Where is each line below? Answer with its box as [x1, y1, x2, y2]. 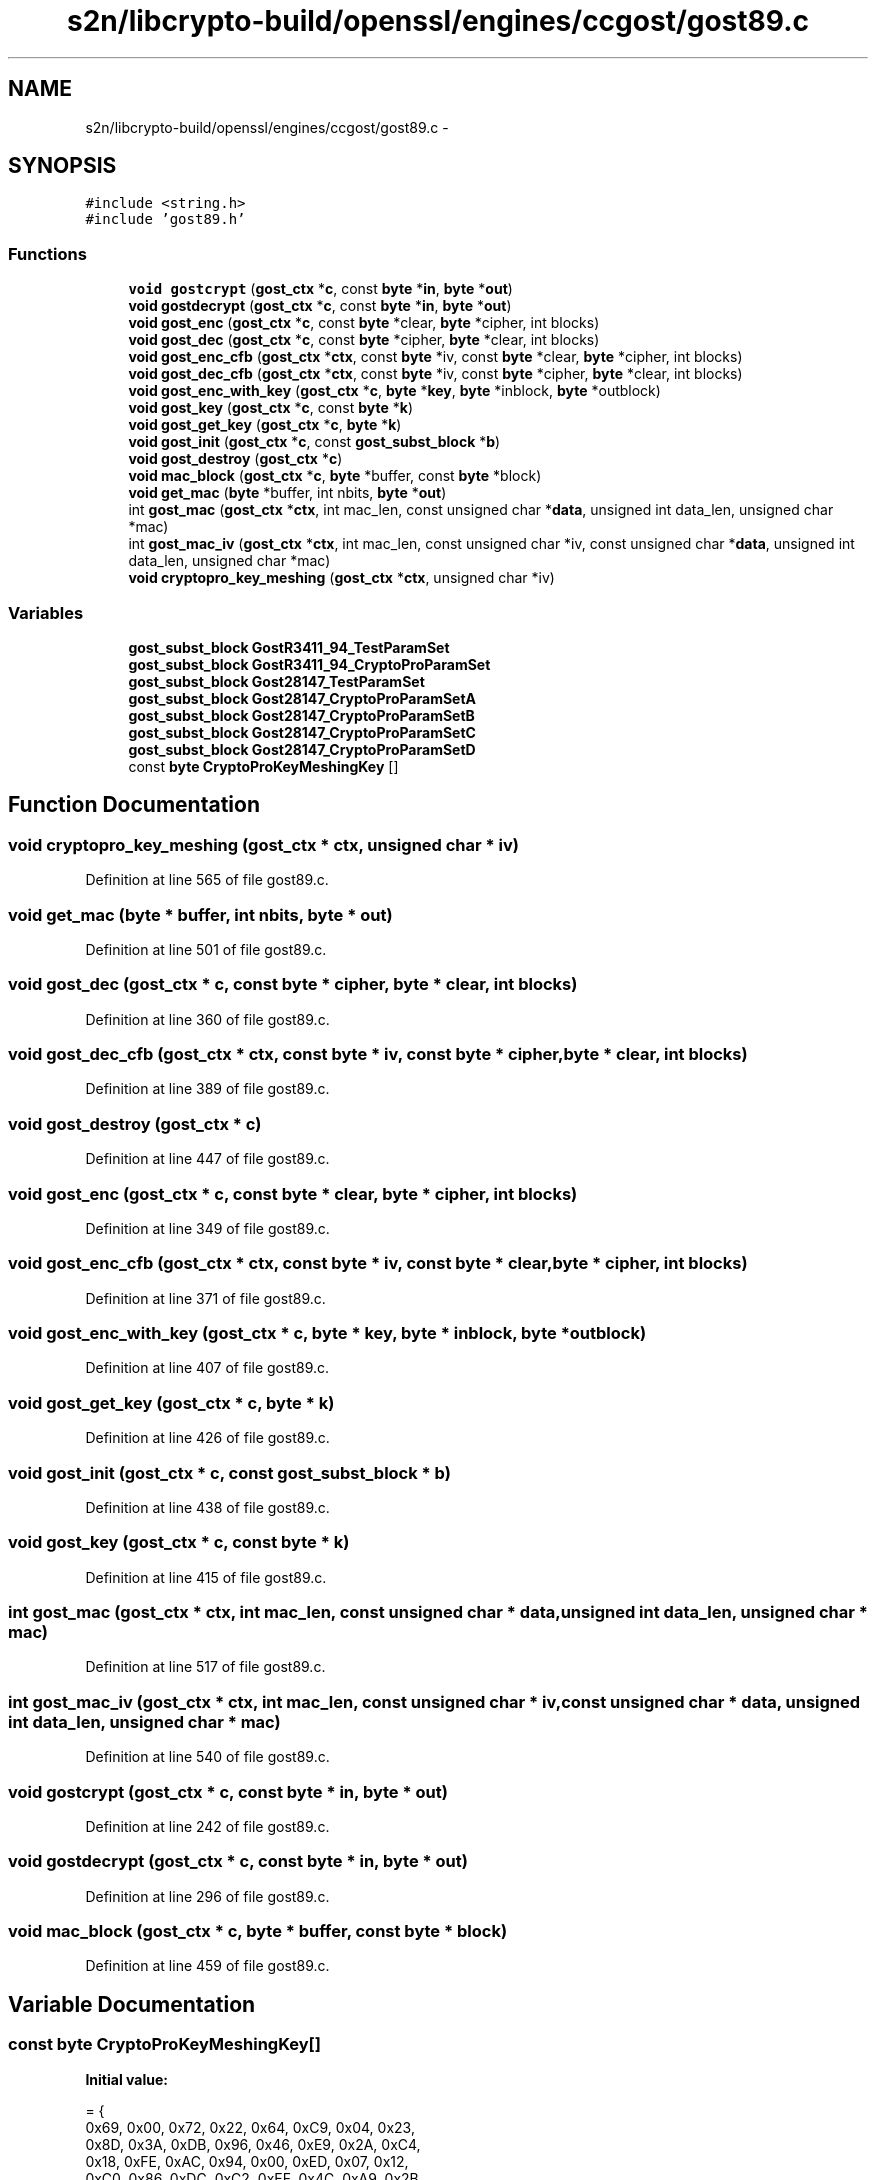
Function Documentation [8, 792, 260, 818]
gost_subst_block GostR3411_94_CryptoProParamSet [128, 655, 491, 673]
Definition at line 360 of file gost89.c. [85, 1010, 330, 1028]
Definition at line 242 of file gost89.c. [85, 1817, 330, 1835]
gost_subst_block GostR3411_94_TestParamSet [128, 638, 450, 656]
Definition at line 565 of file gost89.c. [85, 871, 329, 889]
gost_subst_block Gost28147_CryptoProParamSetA [128, 689, 476, 707]
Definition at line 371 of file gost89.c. [85, 1289, 326, 1307]
